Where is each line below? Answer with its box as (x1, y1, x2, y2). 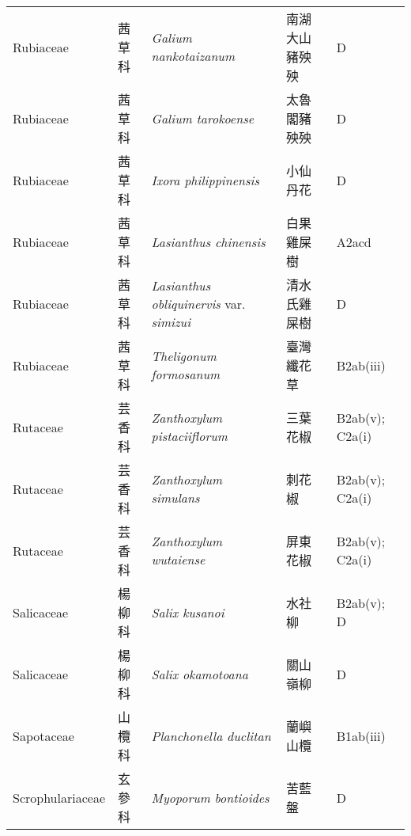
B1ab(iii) (336, 726, 386, 745)
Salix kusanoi (151, 602, 224, 621)
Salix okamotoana (151, 664, 248, 683)
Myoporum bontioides (151, 788, 270, 807)
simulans (151, 488, 200, 507)
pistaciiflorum (151, 427, 228, 445)
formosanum (151, 365, 221, 383)
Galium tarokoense (151, 108, 255, 127)
